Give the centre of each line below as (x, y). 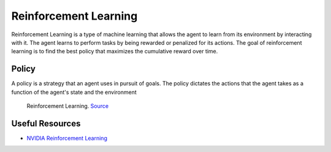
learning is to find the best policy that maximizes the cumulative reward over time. (115, 51)
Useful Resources (46, 123)
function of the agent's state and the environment (74, 92)
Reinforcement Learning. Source (68, 106)
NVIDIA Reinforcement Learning (67, 138)
